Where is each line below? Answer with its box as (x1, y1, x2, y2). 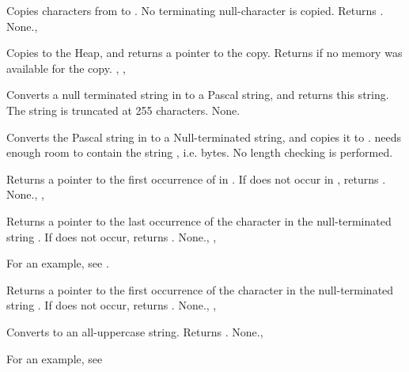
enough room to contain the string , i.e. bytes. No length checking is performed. (6, 144, 393, 161)
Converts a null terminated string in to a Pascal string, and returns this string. (6, 86, 389, 103)
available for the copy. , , (6, 59, 126, 76)
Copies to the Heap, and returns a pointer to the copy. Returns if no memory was (6, 44, 403, 61)
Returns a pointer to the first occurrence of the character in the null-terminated (6, 281, 394, 298)
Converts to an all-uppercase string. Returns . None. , (6, 323, 263, 340)
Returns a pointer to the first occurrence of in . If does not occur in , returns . (6, 170, 386, 187)
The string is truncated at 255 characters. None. (6, 101, 240, 118)
